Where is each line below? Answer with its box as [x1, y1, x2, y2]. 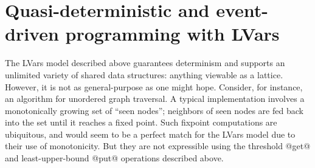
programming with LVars [65, 21, 280, 46]
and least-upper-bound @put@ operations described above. [5, 152, 224, 164]
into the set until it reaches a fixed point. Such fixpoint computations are [5, 116, 277, 129]
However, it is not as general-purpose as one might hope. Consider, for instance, [5, 80, 303, 93]
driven [5, 21, 59, 46]
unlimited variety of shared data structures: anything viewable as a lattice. [5, 68, 283, 81]
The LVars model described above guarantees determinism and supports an [5, 56, 285, 69]
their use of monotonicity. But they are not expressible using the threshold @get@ [5, 139, 311, 152]
